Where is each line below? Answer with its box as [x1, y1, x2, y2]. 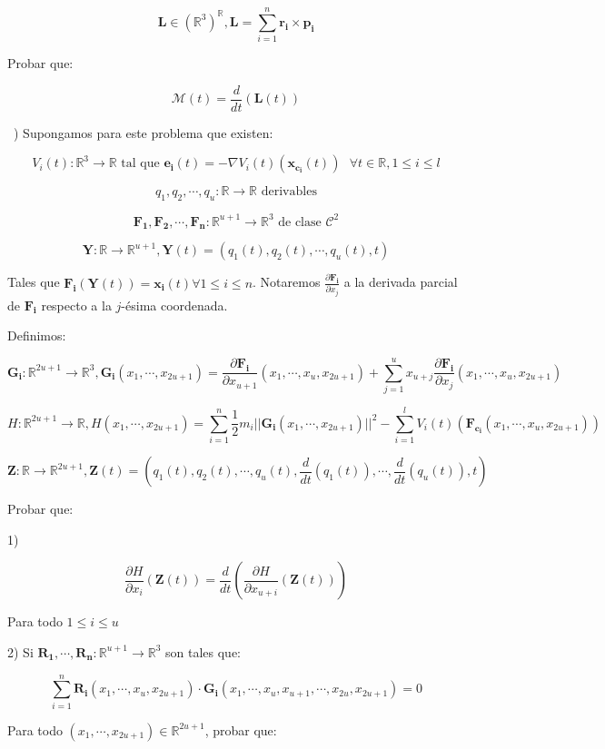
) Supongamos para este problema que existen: [13, 123, 273, 142]
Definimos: [7, 326, 66, 345]
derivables [261, 185, 317, 199]
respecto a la [41, 295, 112, 314]
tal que [121, 157, 160, 171]
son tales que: [165, 642, 242, 661]
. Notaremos [253, 272, 321, 291]
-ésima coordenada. [121, 295, 228, 314]
